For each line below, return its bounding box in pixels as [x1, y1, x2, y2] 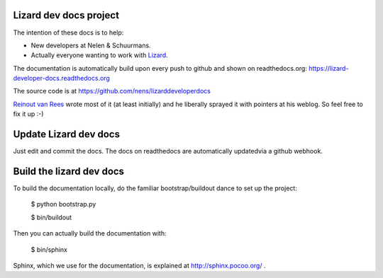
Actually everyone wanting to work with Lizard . [30, 51, 168, 59]
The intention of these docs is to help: [13, 28, 124, 37]
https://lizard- [309, 64, 349, 72]
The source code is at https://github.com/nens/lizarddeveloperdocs [13, 87, 211, 95]
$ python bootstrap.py [30, 200, 96, 209]
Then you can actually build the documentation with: [13, 229, 167, 238]
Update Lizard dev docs [13, 128, 121, 141]
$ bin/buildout [30, 213, 72, 221]
